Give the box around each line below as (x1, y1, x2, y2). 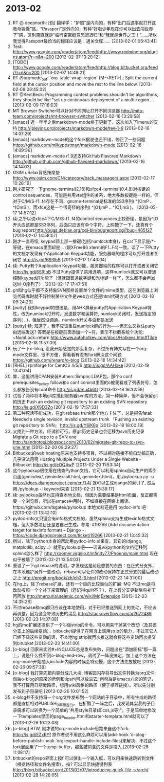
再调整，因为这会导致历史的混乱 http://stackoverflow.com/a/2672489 (12, 610, 152, 616)
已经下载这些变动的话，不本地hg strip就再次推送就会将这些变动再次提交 (12, 634, 156, 640)
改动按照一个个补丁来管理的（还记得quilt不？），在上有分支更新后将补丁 (12, 587, 156, 593)
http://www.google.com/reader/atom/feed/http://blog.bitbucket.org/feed (12, 64, 158, 70)
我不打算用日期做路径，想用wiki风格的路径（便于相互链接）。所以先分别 (12, 682, 155, 688)
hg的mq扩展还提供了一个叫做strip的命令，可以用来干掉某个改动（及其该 (12, 622, 157, 627)
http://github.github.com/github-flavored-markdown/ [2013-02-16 (12, 158, 145, 164)
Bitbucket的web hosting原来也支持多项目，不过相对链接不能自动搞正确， (12, 450, 159, 456)
